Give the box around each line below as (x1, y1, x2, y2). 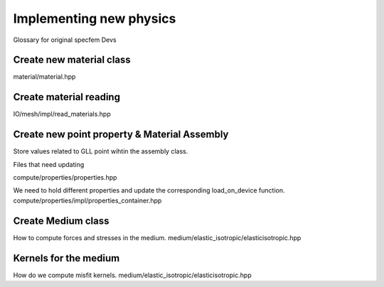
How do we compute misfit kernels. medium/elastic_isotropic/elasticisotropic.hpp (13, 271, 252, 279)
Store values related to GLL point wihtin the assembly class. (13, 147, 188, 156)
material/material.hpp (13, 72, 76, 81)
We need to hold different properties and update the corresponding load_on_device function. (13, 186, 285, 195)
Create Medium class (13, 215, 110, 227)
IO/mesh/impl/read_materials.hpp (13, 110, 112, 119)
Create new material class (13, 54, 131, 66)
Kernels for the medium (13, 252, 120, 264)
